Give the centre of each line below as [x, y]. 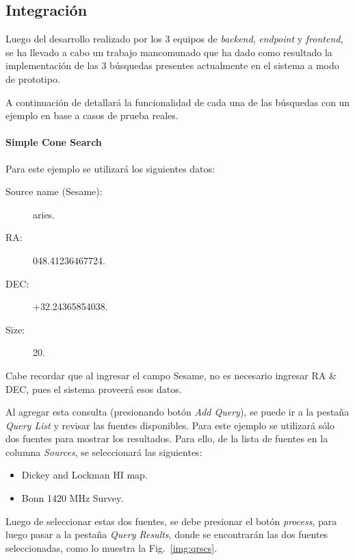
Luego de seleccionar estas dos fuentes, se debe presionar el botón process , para [171, 521]
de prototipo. [33, 78]
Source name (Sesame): [54, 191]
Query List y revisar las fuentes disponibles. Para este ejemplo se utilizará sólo [170, 425]
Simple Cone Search [54, 142]
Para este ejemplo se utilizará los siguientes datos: [110, 168]
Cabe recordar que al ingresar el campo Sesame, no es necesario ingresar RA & [171, 375]
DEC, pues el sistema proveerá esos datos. [94, 389]
